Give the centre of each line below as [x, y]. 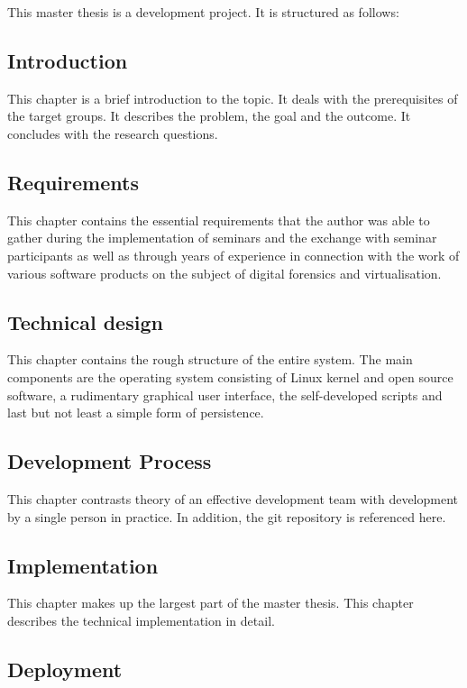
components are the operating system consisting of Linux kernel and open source [230, 376]
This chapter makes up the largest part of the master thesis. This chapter [211, 603]
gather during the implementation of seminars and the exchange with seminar [222, 238]
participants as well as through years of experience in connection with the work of [233, 255]
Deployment [65, 669]
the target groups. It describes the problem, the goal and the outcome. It [209, 116]
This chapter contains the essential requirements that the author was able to [219, 220]
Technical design [85, 321]
